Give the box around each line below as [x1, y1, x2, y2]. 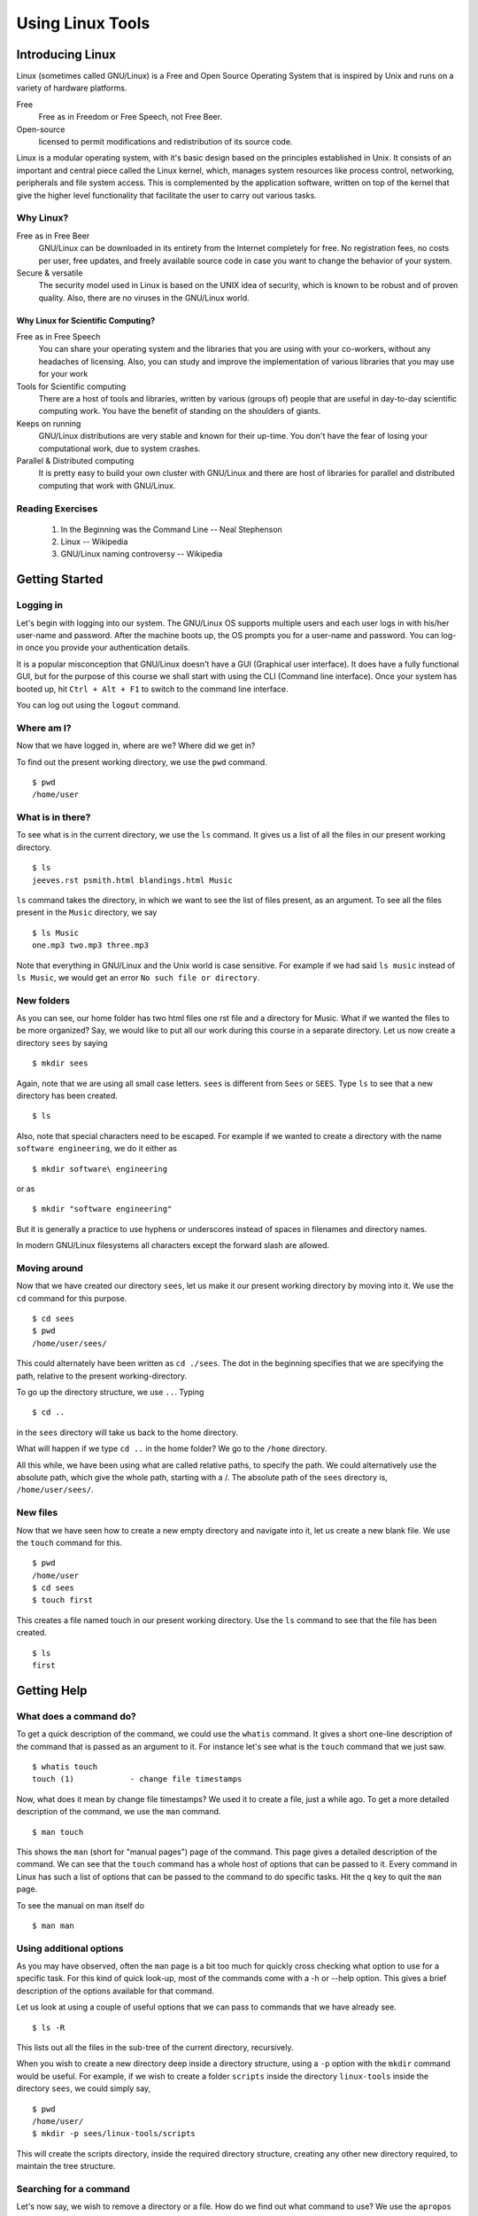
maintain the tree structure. [16, 2161, 116, 2172]
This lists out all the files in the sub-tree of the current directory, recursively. [16, 2041, 294, 2052]
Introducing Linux [16, 47, 117, 62]
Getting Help [16, 1682, 88, 1697]
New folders [16, 994, 71, 1006]
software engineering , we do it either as [16, 1143, 177, 1154]
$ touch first [32, 1596, 93, 1605]
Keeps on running [16, 417, 81, 429]
